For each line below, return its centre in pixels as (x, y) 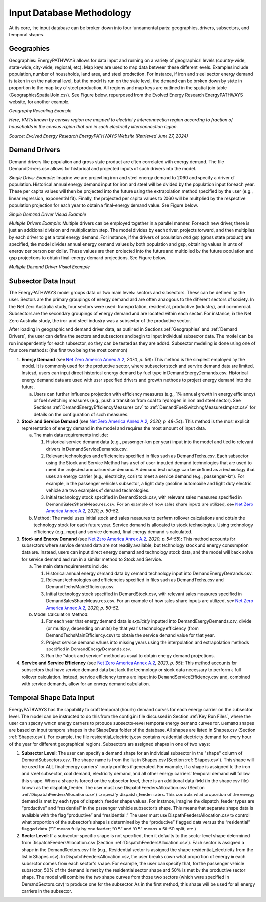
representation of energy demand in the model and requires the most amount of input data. (114, 428)
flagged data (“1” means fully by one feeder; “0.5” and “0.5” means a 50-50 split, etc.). (109, 829)
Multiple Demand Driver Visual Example (50, 267)
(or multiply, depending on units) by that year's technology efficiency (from (122, 628)
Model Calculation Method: (61, 614)
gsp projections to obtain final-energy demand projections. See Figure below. (88, 258)
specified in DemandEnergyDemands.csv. (89, 649)
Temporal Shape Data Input (52, 698)
